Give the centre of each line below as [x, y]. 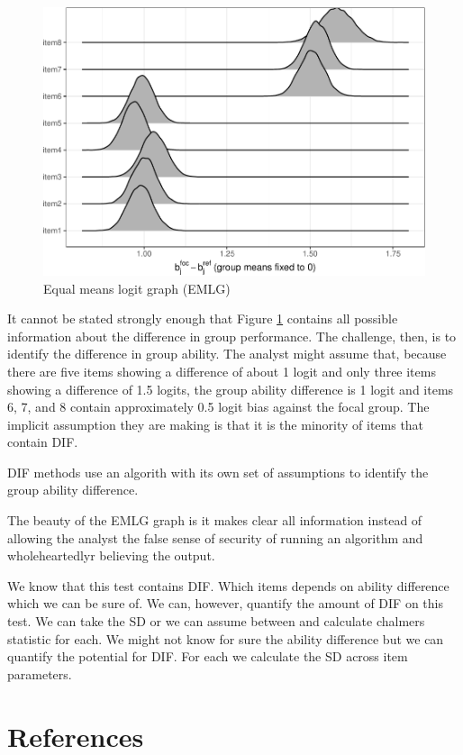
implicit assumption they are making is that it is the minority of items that [216, 424]
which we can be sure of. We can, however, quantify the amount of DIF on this [225, 603]
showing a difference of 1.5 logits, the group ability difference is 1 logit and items [231, 389]
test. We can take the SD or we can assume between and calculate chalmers [216, 621]
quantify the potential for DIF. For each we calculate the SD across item [208, 656]
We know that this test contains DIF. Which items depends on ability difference [228, 585]
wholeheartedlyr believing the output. [111, 555]
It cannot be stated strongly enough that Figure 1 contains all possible [203, 318]
